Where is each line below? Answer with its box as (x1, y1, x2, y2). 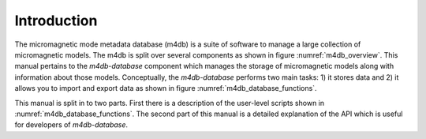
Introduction (14, 12, 98, 29)
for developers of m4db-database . (14, 120, 129, 130)
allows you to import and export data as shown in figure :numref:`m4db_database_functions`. (14, 84, 317, 93)
